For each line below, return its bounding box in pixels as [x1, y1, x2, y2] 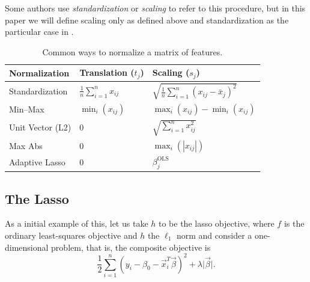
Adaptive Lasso [9, 156, 65, 168]
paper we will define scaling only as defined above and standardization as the [5, 13, 289, 26]
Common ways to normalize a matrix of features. [42, 45, 223, 58]
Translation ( [79, 66, 135, 79]
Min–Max [9, 103, 44, 115]
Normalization [9, 66, 70, 79]
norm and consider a [176, 228, 252, 241]
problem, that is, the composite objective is [51, 241, 211, 253]
